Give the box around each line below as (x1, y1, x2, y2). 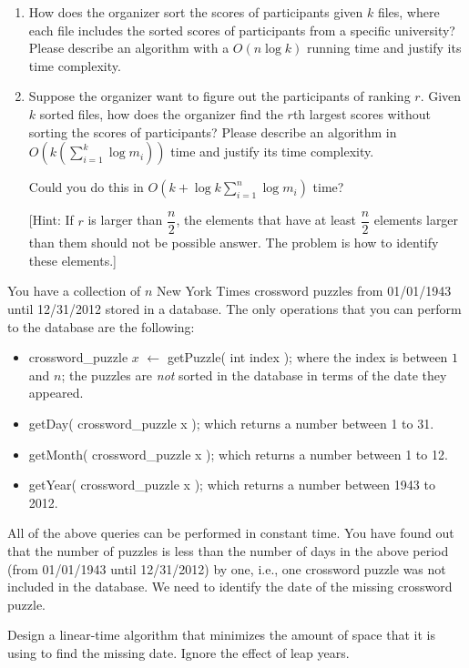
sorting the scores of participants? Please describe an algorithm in (28, 122, 397, 141)
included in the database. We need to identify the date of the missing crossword (7, 577, 453, 596)
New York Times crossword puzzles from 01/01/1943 (156, 281, 452, 300)
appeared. (28, 383, 84, 402)
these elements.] (28, 250, 117, 269)
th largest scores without (292, 104, 432, 123)
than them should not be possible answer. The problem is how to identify (28, 233, 439, 252)
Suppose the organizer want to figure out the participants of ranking (28, 86, 411, 106)
